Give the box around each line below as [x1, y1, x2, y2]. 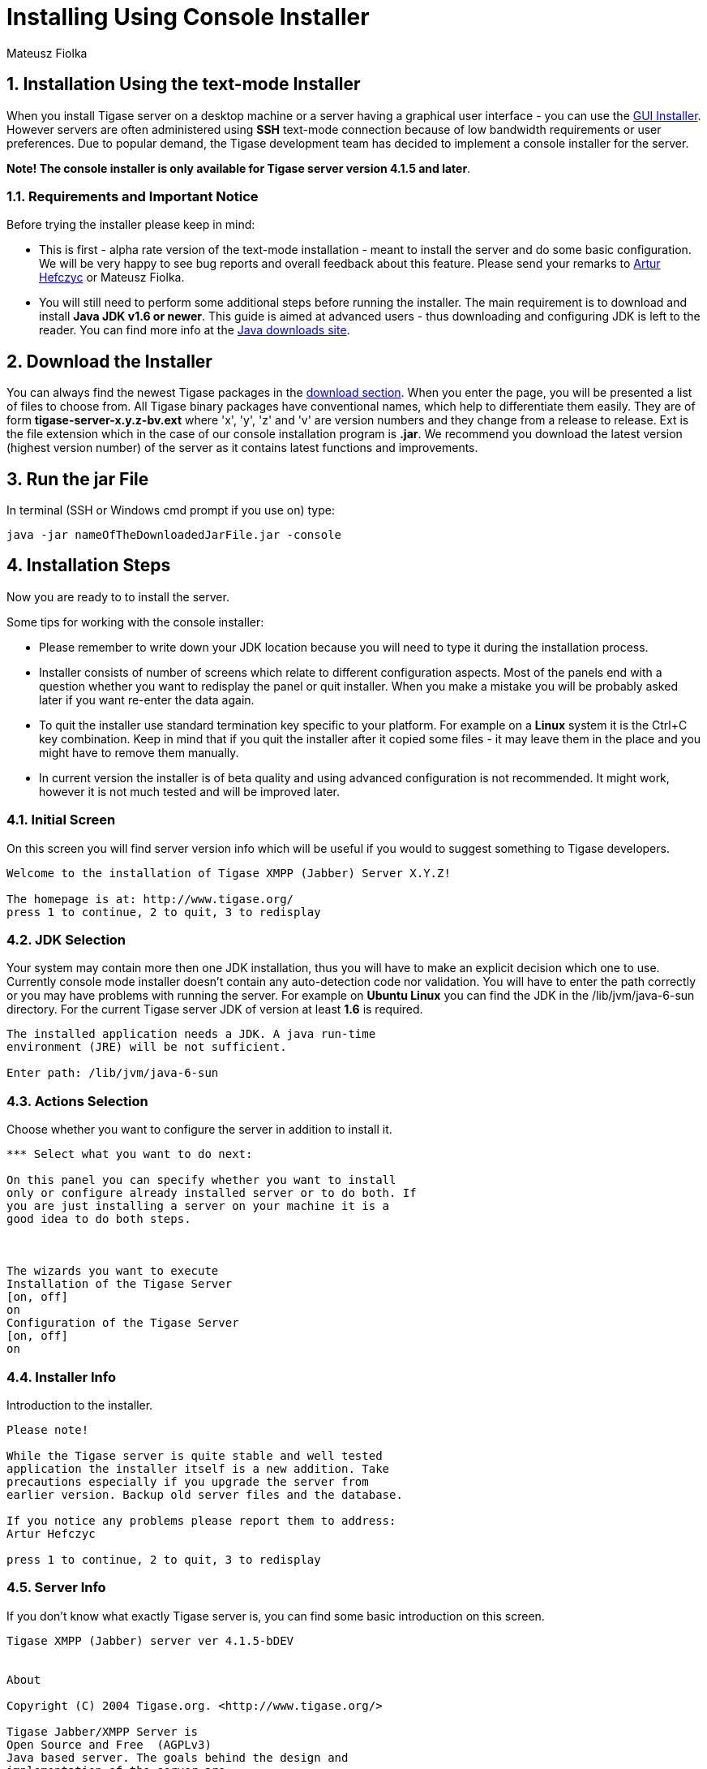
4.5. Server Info [6, 1579, 106, 1596]
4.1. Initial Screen [6, 811, 116, 829]
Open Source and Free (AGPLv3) [6, 1737, 212, 1751]
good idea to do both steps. [6, 1212, 191, 1226]
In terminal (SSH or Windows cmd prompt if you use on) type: [6, 503, 335, 518]
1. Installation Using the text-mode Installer [6, 74, 361, 95]
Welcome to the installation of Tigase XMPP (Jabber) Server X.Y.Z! [6, 866, 451, 880]
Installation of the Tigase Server [6, 1277, 233, 1291]
